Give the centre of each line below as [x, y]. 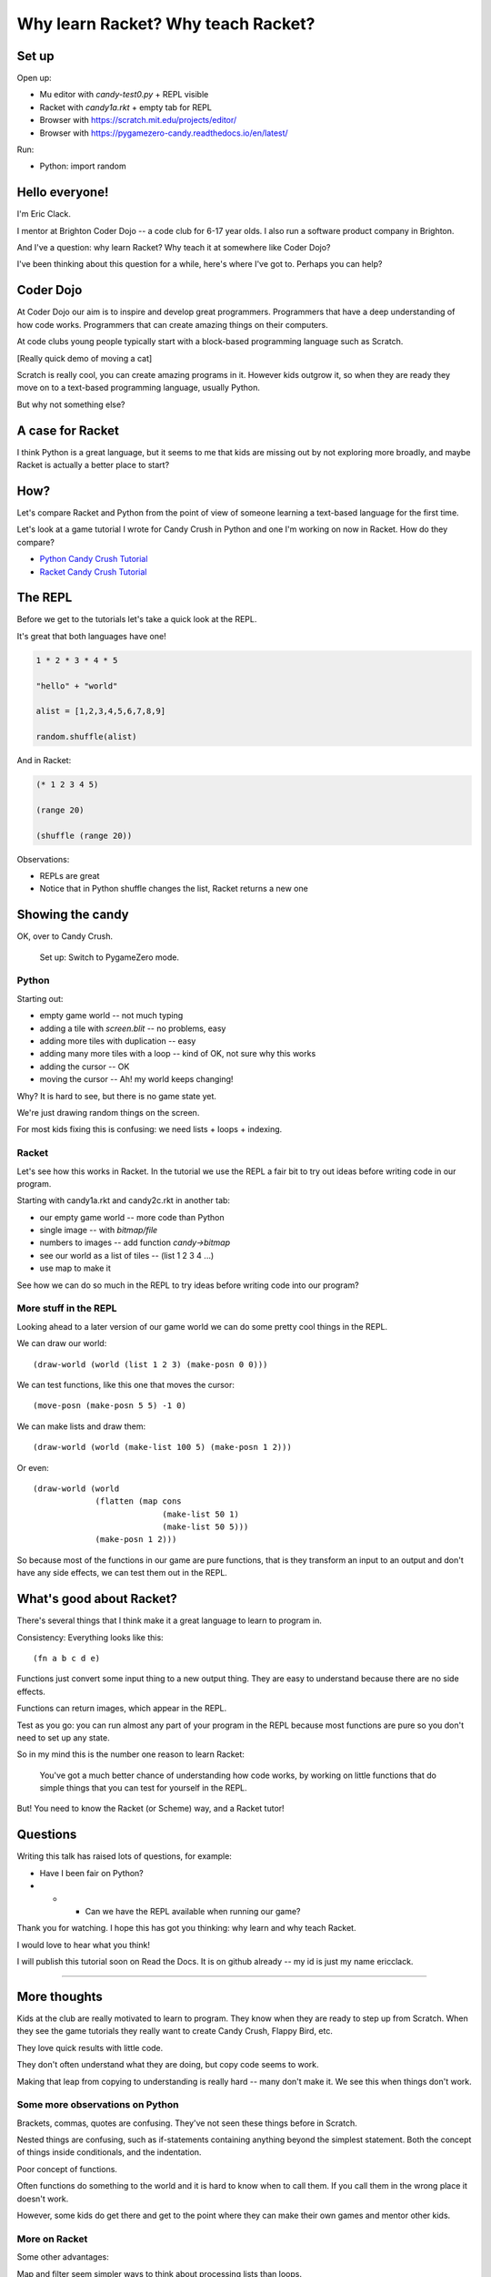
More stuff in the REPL [67, 1309]
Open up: [34, 78]
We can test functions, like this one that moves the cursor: [126, 1384]
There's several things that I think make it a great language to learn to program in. [169, 1620]
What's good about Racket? [97, 1599]
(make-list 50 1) [201, 1514]
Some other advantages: [63, 2257]
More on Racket [52, 2239]
